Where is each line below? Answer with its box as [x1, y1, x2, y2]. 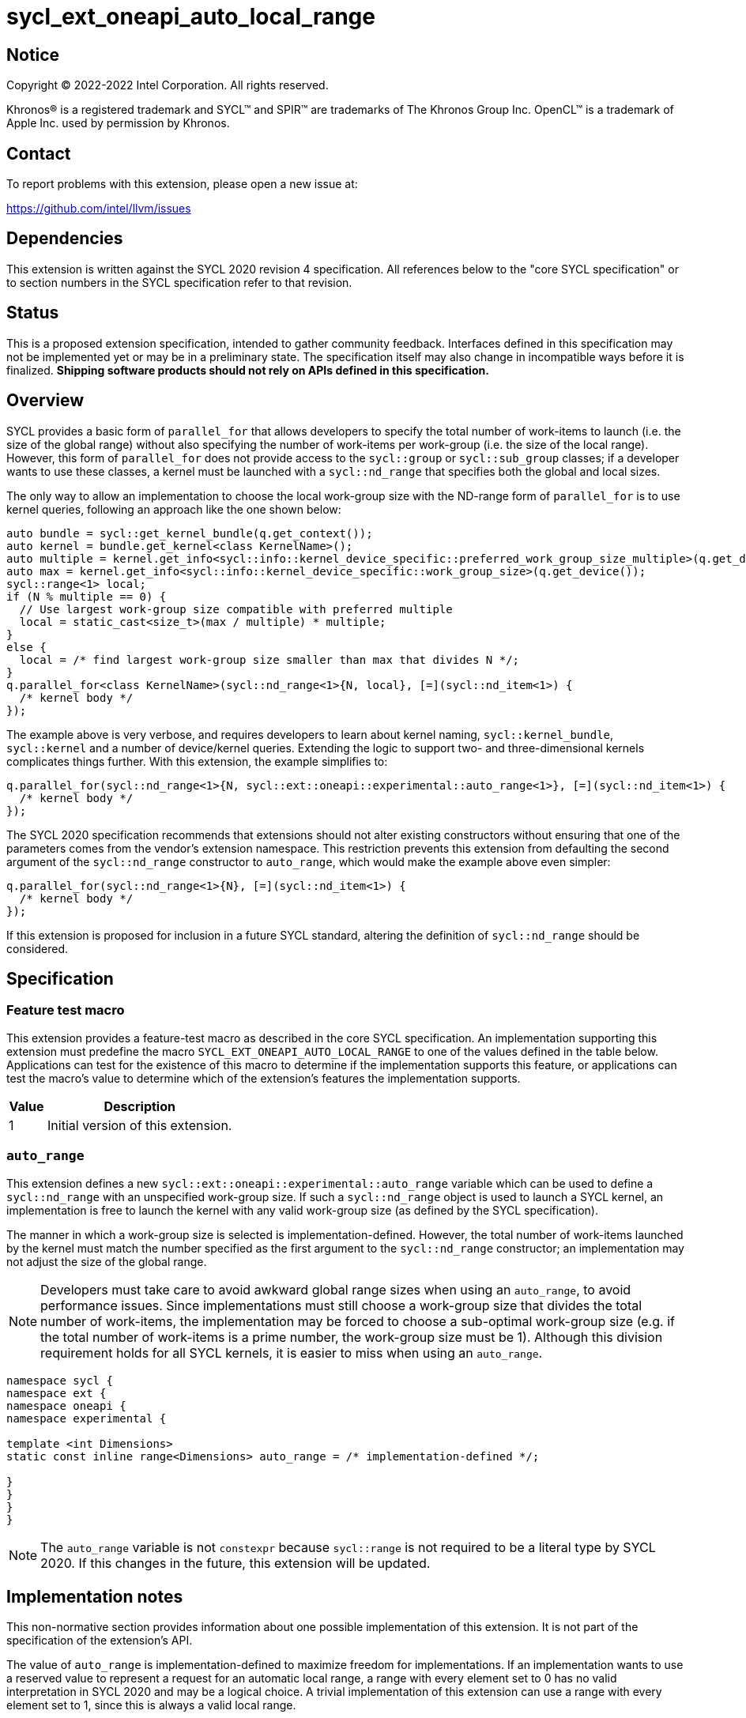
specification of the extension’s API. [6, 1633, 193, 1648]
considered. [6, 941, 68, 955]
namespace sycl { [6, 1373, 113, 1387]
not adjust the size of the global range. [6, 1254, 207, 1268]
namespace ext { [6, 1386, 107, 1400]
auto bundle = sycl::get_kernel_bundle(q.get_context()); [6, 526, 373, 540]
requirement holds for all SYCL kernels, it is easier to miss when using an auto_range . [40, 1344, 543, 1361]
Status [6, 303, 59, 323]
